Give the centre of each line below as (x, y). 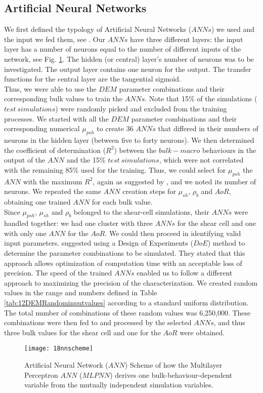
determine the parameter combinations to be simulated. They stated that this (125, 253)
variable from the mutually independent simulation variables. (119, 385)
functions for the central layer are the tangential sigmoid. (93, 79)
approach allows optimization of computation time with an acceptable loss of (123, 263)
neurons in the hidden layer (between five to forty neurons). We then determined (129, 140)
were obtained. (202, 332)
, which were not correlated (201, 160)
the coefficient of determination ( (55, 150)
